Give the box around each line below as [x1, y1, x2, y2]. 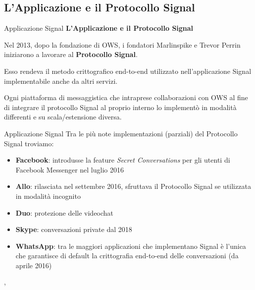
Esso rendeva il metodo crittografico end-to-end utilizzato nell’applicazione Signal [4, 65, 252, 76]
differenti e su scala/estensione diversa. [4, 112, 122, 122]
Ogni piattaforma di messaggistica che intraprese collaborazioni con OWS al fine [4, 92, 248, 103]
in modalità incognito [15, 190, 81, 201]
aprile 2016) [15, 260, 52, 270]
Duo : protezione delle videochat [15, 207, 113, 218]
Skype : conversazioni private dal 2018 [15, 224, 132, 234]
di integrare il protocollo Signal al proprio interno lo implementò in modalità [4, 102, 237, 112]
